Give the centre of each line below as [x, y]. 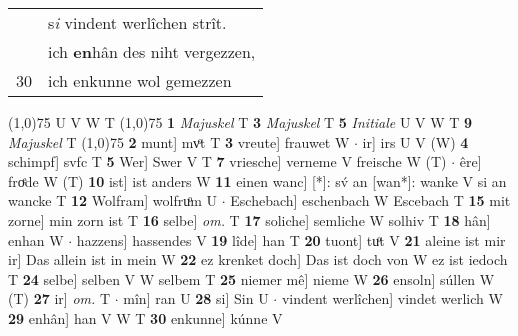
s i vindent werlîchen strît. [137, 22]
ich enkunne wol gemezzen [140, 80]
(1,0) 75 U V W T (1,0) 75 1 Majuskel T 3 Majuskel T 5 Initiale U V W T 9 [240, 122]
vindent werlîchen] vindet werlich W [392, 298]
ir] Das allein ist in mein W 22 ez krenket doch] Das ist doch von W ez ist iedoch [258, 259]
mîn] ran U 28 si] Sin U [196, 298]
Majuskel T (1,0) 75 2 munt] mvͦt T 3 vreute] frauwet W [179, 141]
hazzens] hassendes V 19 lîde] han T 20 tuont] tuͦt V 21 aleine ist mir [291, 239]
